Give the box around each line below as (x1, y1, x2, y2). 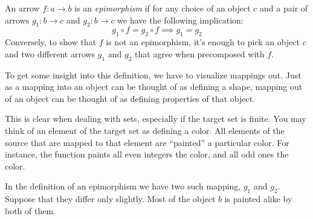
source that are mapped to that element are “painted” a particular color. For (5, 136, 289, 148)
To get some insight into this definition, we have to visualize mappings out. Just (5, 68, 302, 81)
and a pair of (260, 2, 308, 14)
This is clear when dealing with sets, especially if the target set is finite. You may (5, 112, 306, 125)
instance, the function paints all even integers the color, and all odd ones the (5, 148, 289, 160)
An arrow (5, 2, 40, 14)
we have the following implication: (117, 13, 244, 26)
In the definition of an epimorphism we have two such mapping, (5, 180, 241, 192)
